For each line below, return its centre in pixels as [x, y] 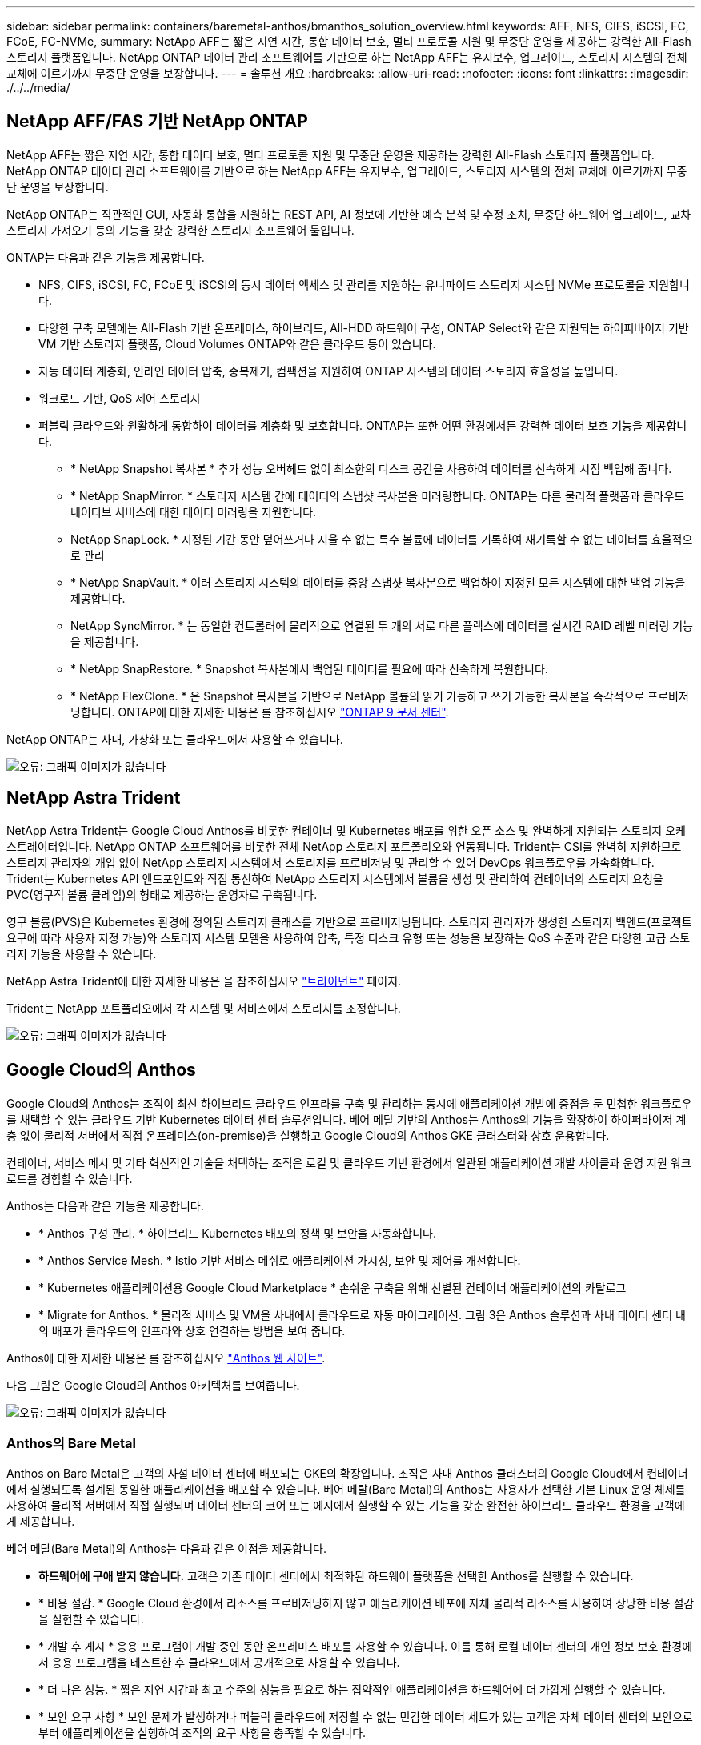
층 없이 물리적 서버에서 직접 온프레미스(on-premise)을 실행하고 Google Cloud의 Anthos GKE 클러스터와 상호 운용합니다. [308, 1135]
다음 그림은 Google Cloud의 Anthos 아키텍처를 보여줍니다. [153, 1385]
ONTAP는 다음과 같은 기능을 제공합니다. [106, 257]
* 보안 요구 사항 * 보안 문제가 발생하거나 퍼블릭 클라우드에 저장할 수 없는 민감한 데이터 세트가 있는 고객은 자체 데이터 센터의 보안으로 [366, 1717]
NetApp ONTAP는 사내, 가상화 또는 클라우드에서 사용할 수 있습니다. [175, 739]
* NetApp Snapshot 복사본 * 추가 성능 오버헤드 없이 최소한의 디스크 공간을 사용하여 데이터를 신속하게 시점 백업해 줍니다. [371, 468]
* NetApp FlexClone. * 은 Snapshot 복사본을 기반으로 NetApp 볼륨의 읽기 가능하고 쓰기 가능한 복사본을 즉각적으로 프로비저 [380, 696]
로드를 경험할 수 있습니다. [70, 1178]
